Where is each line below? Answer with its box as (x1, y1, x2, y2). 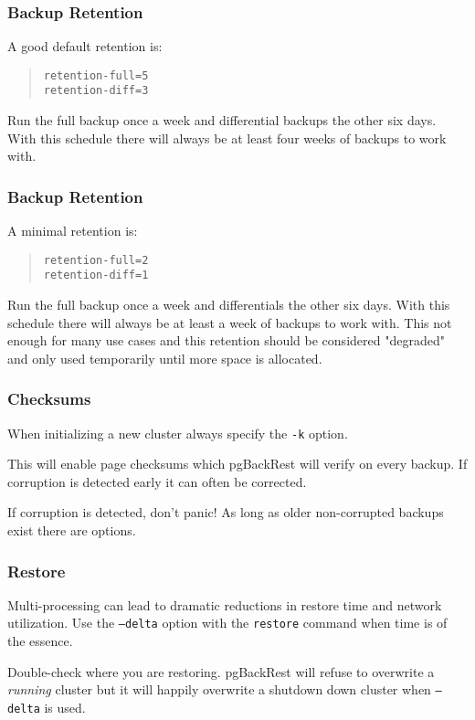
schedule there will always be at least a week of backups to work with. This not (7, 312, 452, 332)
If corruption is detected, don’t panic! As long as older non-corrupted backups (7, 503, 444, 522)
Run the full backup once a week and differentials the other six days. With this (7, 295, 450, 314)
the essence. (7, 631, 73, 651)
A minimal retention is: (7, 221, 138, 240)
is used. (44, 697, 86, 716)
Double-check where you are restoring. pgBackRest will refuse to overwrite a (7, 662, 435, 681)
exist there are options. (7, 521, 136, 540)
